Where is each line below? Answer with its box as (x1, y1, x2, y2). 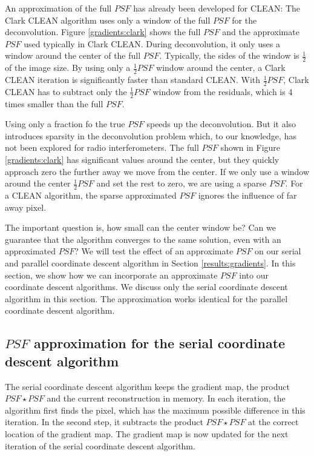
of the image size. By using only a (5, 61, 131, 74)
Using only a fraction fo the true (5, 117, 125, 130)
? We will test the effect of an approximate (74, 245, 234, 257)
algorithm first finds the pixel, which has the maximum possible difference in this (5, 403, 306, 416)
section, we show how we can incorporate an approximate (5, 268, 218, 281)
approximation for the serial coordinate (33, 334, 286, 352)
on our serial (255, 245, 301, 257)
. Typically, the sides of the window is (159, 49, 299, 62)
